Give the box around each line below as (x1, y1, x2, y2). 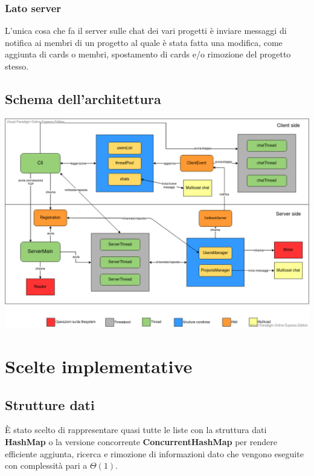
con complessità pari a (5, 459, 88, 472)
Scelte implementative (5, 354, 193, 379)
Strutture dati (5, 395, 95, 414)
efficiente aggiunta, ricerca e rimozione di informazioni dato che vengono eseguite (5, 447, 304, 460)
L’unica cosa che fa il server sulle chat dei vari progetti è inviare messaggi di (5, 24, 287, 37)
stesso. (5, 60, 29, 72)
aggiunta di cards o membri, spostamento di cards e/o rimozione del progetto (5, 48, 291, 60)
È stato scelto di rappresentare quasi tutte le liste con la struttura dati (5, 423, 267, 436)
